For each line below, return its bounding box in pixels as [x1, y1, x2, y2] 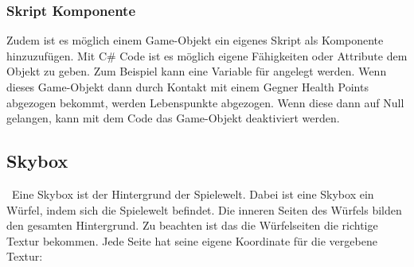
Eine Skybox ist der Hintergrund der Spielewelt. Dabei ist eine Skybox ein [11, 185, 374, 202]
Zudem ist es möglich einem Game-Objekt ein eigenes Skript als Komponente [6, 32, 384, 48]
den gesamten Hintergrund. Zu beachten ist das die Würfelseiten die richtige [6, 217, 378, 234]
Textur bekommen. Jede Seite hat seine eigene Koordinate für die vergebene [6, 232, 377, 249]
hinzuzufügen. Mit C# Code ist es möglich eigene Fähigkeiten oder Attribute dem [6, 47, 408, 64]
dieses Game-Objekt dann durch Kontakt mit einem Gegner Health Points [6, 79, 369, 95]
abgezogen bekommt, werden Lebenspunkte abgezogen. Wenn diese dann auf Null [6, 94, 404, 110]
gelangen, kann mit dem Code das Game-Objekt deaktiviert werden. [6, 110, 340, 126]
